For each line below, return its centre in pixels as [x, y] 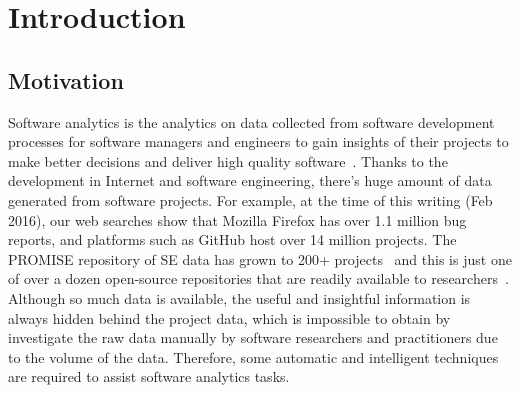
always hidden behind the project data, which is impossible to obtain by [229, 317]
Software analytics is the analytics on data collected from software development [251, 121]
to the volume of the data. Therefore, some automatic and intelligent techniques [253, 356]
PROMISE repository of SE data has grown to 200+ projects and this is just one [260, 258]
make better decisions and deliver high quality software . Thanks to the [228, 160]
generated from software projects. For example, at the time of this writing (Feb [250, 199]
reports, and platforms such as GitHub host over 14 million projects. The [232, 239]
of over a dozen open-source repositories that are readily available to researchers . [258, 278]
